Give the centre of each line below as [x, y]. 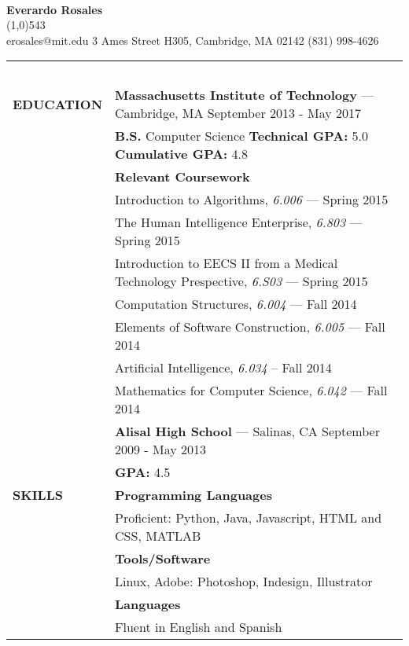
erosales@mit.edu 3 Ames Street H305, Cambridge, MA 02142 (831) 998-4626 [193, 40]
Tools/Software [163, 559]
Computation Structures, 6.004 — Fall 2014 [236, 304]
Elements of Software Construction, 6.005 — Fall [250, 327]
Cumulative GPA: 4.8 [181, 154]
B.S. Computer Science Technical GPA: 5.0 [242, 136]
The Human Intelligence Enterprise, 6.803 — [239, 222]
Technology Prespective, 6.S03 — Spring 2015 [241, 281]
